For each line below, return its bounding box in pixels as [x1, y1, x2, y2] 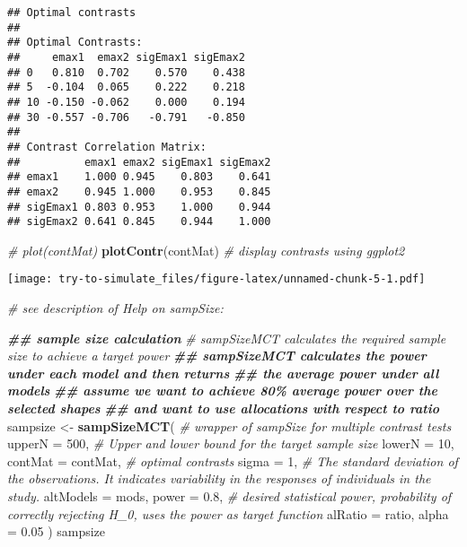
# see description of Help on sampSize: [7, 299, 224, 317]
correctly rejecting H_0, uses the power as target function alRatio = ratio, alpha [7, 504, 449, 523]
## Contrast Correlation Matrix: [7, 140, 207, 153]
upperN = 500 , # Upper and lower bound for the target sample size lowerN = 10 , [7, 434, 454, 453]
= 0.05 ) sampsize [7, 522, 106, 541]
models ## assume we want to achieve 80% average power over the [7, 381, 437, 400]
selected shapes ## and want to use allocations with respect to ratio [7, 399, 440, 418]
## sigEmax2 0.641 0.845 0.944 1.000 [7, 215, 271, 229]
